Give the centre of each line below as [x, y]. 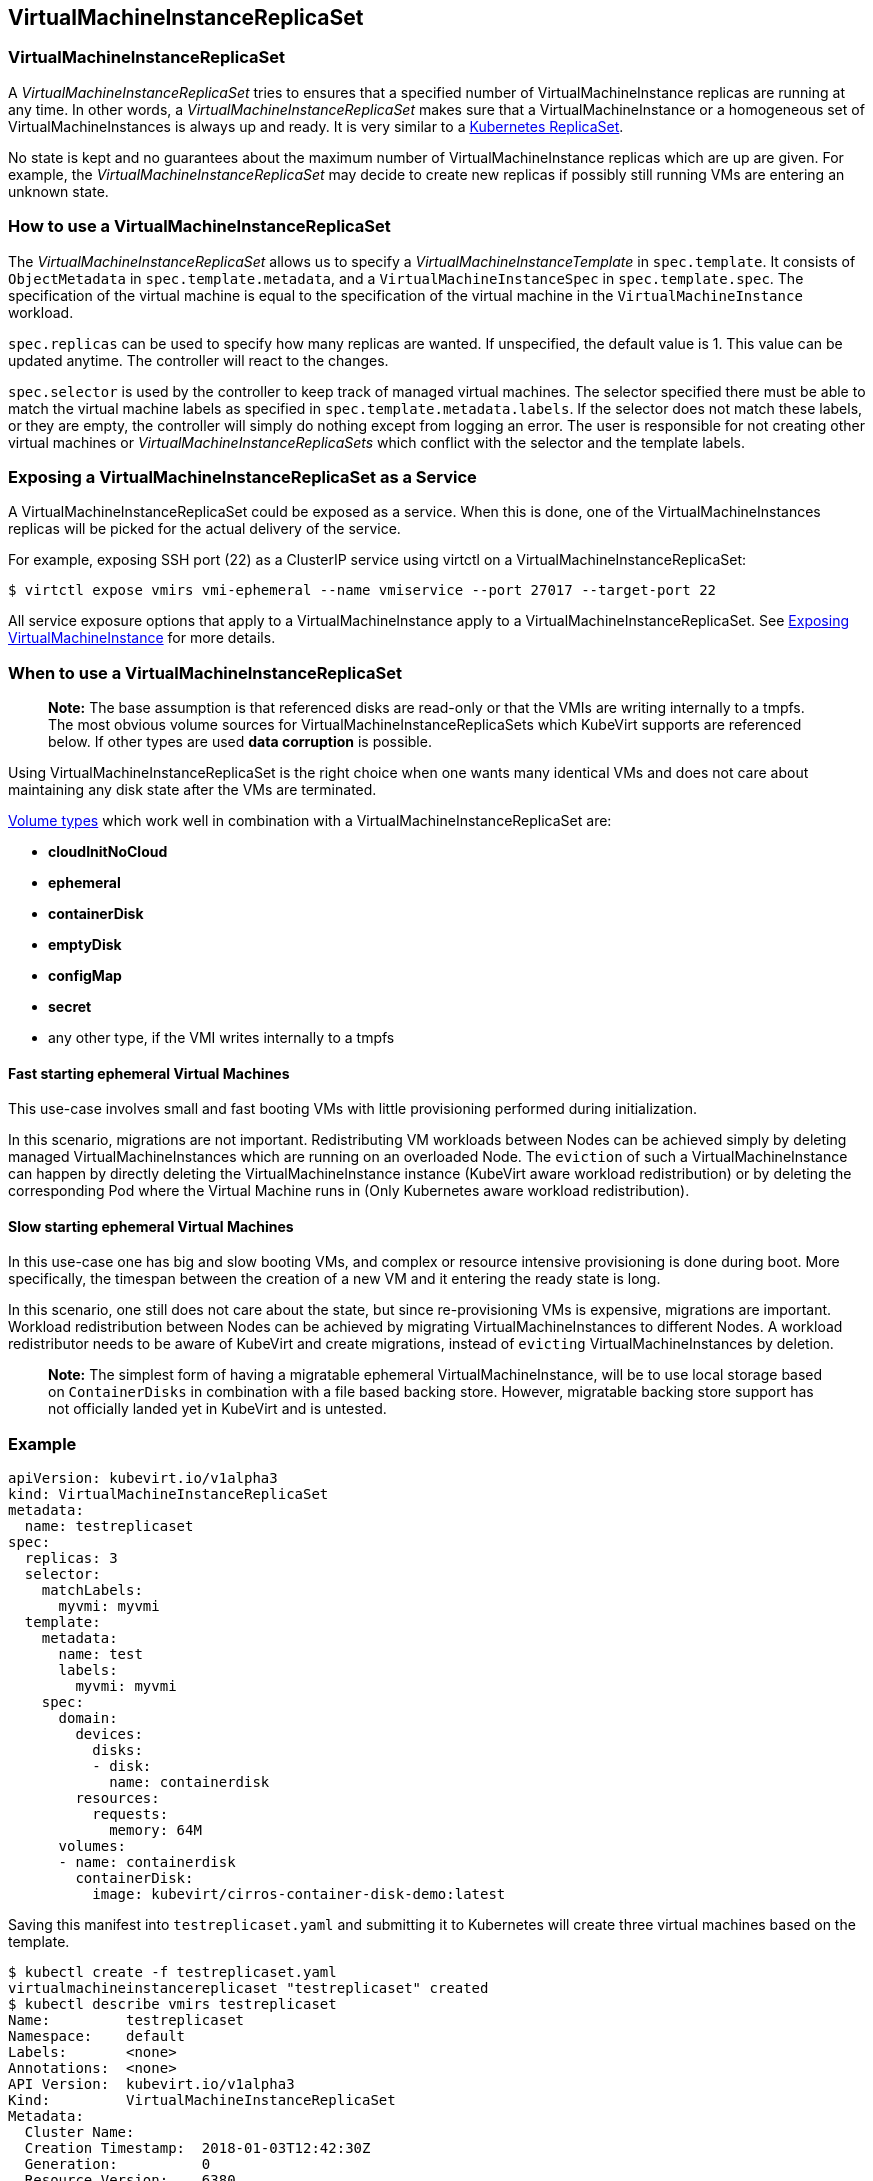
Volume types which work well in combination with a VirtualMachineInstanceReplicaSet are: [310, 821]
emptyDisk [85, 945]
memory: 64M [155, 1830]
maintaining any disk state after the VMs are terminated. [192, 790]
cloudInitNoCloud [108, 852]
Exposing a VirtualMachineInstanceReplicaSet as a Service [242, 476]
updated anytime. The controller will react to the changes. [198, 360]
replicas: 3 [71, 1558]
